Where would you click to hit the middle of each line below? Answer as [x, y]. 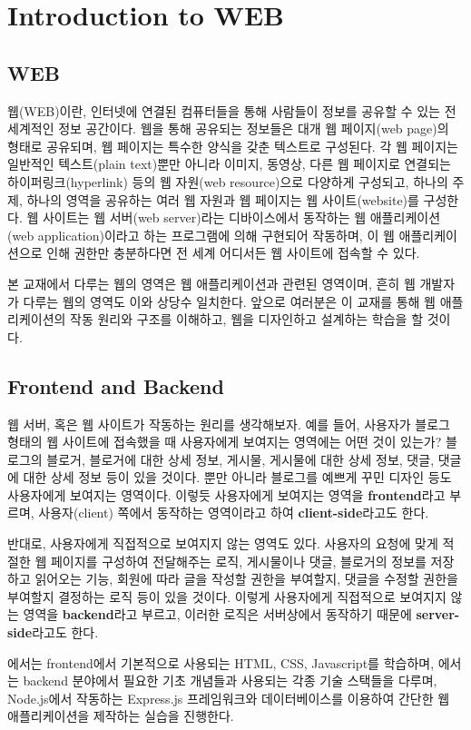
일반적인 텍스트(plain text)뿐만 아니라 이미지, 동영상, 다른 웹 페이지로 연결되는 [230, 164]
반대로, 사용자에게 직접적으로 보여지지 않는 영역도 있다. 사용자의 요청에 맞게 [223, 543]
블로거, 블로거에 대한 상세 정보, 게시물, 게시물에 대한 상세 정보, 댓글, [240, 459]
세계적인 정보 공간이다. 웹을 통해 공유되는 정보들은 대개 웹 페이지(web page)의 [228, 128]
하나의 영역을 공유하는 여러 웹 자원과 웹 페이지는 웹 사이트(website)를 [223, 199]
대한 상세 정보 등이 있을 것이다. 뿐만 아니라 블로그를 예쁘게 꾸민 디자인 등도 [237, 477]
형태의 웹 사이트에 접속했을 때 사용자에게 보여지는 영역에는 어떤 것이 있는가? [225, 442]
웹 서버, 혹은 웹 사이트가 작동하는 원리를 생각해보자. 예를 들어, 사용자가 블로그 [229, 424]
